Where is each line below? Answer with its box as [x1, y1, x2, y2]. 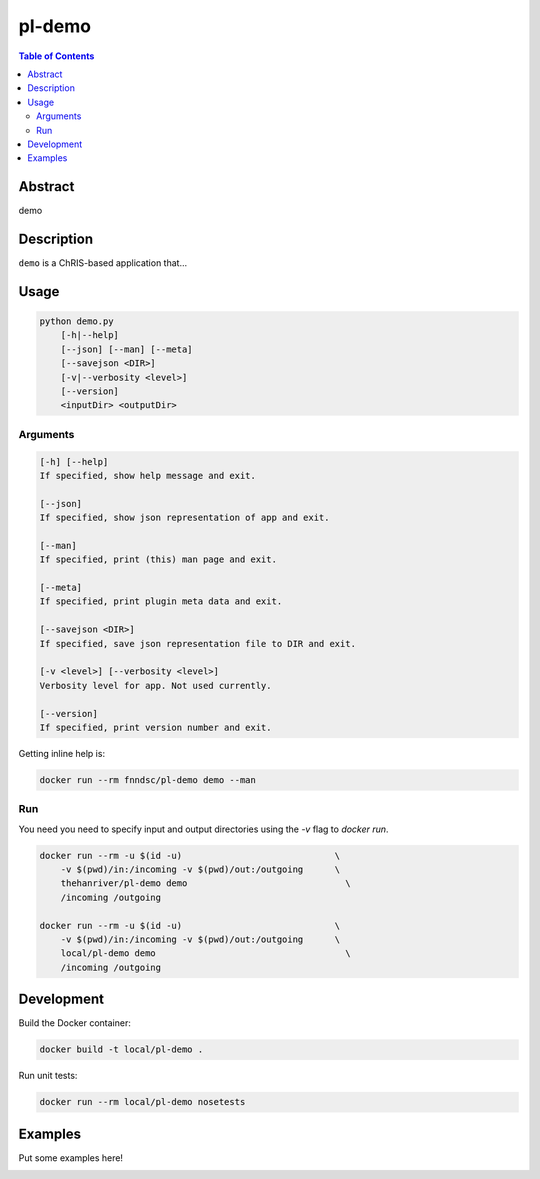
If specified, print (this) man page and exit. [39, 554, 277, 565]
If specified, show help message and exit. [39, 470, 257, 481]
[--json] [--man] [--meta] [60, 343, 194, 355]
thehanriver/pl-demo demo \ [60, 878, 351, 889]
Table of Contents [18, 50, 95, 62]
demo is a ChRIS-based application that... [18, 257, 188, 269]
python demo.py [39, 316, 114, 327]
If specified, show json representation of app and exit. [39, 512, 330, 524]
